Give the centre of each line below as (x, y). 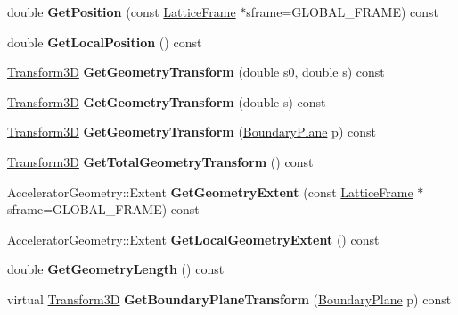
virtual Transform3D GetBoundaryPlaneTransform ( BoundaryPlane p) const (229, 298)
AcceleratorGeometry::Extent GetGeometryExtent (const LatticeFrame (210, 191)
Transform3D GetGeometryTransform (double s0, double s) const (196, 72)
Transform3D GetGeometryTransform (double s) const (167, 101)
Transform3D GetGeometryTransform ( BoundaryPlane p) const (192, 132)
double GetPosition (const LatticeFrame (122, 12)
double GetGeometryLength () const (116, 269)
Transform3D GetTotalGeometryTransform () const (160, 161)
